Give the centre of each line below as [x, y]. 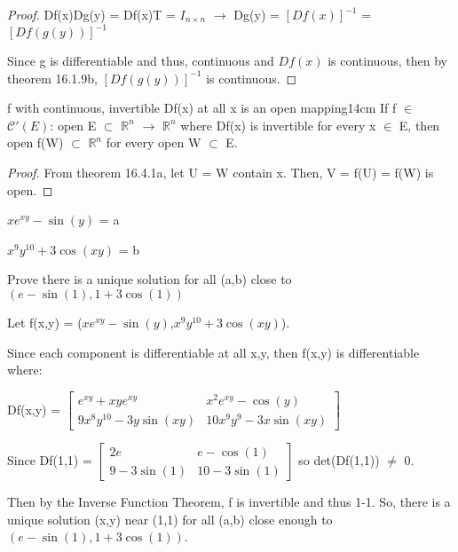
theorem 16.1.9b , [52, 78]
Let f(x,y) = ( [45, 323]
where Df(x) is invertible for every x [278, 125]
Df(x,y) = [34, 409]
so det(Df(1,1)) [339, 460]
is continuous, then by [387, 61]
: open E [73, 125]
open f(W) [36, 142]
